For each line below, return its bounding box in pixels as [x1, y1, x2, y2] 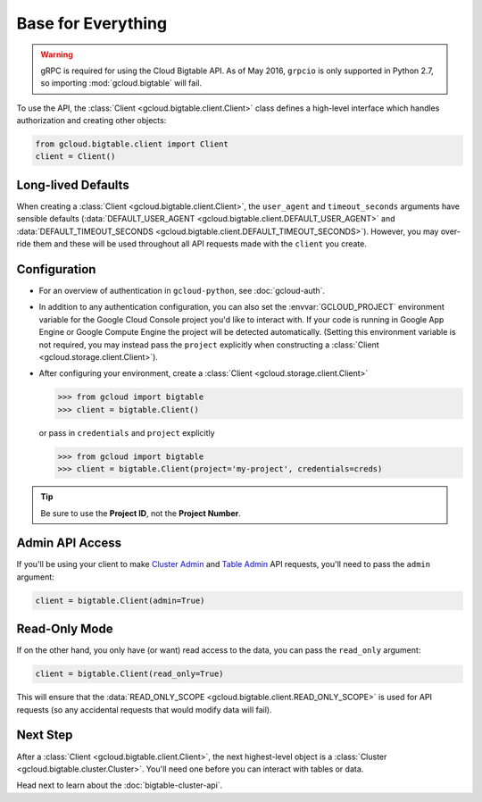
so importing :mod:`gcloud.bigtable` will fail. [40, 78, 203, 88]
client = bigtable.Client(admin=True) [35, 595, 205, 606]
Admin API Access [16, 536, 122, 551]
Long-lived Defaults [16, 177, 129, 192]
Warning [40, 49, 73, 60]
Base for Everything [16, 13, 168, 33]
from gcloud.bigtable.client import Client [35, 139, 229, 149]
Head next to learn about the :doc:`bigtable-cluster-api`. [16, 780, 223, 790]
